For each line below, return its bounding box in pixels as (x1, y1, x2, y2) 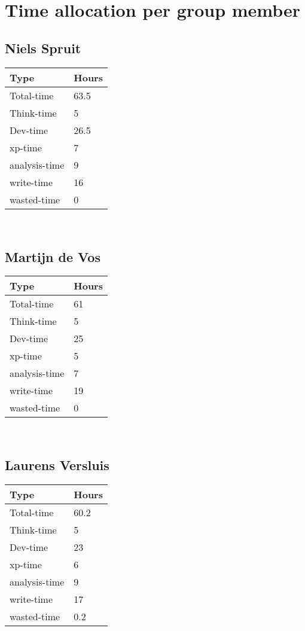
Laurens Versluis (5, 456, 109, 474)
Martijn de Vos (5, 247, 100, 266)
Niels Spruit (5, 38, 81, 57)
